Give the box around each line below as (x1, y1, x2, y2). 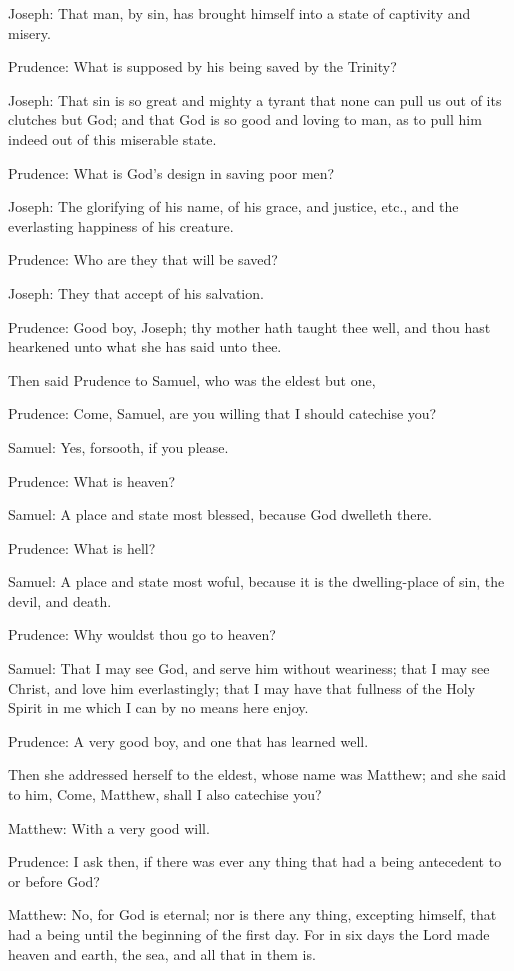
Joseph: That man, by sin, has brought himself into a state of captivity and (8, 3, 471, 23)
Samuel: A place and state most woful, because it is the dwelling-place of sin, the (8, 571, 505, 592)
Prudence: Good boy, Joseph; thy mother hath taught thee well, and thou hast (8, 316, 491, 337)
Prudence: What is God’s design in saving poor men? (8, 162, 335, 183)
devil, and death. (8, 590, 112, 611)
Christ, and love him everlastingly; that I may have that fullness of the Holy (8, 677, 476, 698)
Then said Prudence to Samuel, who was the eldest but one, (8, 369, 376, 390)
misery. (8, 22, 51, 43)
